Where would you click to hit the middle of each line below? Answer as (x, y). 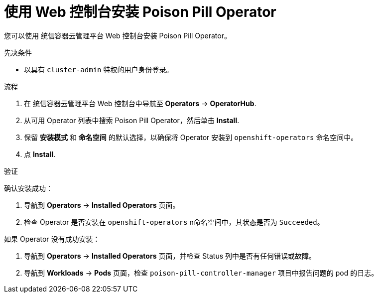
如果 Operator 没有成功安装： (52, 239)
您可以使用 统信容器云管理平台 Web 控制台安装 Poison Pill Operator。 (118, 35)
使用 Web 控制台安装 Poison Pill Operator (140, 12)
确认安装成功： (28, 188)
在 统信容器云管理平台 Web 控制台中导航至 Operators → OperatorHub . (140, 103)
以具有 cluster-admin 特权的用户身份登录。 (99, 69)
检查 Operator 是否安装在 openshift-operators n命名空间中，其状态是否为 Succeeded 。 (174, 222)
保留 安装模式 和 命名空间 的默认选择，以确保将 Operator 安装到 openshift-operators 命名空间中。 (191, 137)
